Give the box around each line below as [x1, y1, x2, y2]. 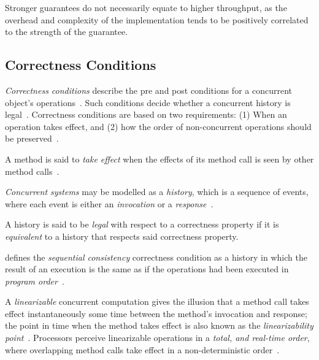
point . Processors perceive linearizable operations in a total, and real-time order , [5, 331, 310, 344]
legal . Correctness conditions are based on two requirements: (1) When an [5, 108, 287, 121]
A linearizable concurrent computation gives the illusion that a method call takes [5, 295, 309, 308]
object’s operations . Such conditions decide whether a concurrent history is [5, 96, 291, 109]
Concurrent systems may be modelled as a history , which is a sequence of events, [5, 185, 309, 198]
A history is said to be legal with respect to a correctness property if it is [5, 218, 279, 231]
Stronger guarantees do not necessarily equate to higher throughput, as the [5, 1, 287, 13]
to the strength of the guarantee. [5, 25, 128, 38]
